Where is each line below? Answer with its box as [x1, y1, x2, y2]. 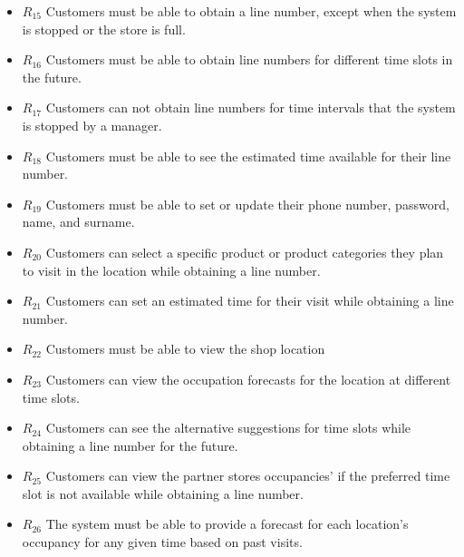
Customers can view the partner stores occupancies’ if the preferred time [45, 466, 450, 485]
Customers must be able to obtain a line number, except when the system [45, 2, 457, 20]
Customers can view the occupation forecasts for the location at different [45, 369, 451, 388]
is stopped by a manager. [22, 115, 162, 134]
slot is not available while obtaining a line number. [22, 484, 304, 503]
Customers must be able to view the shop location [45, 339, 325, 358]
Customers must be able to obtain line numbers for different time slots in [45, 50, 453, 69]
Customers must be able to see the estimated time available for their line [45, 146, 451, 165]
